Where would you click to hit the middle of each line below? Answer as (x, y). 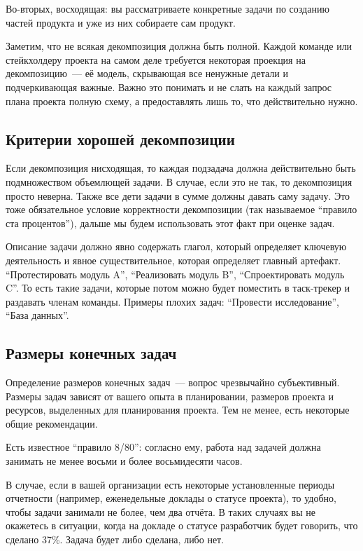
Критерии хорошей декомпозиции (120, 138)
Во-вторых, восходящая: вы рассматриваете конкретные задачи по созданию (168, 8)
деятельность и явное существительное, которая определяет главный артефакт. (173, 260)
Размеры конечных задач (91, 353)
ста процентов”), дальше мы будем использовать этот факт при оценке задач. (170, 223)
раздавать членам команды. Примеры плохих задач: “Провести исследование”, (172, 301)
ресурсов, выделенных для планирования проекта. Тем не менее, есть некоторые (178, 410)
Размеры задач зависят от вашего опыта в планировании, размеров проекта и (170, 396)
